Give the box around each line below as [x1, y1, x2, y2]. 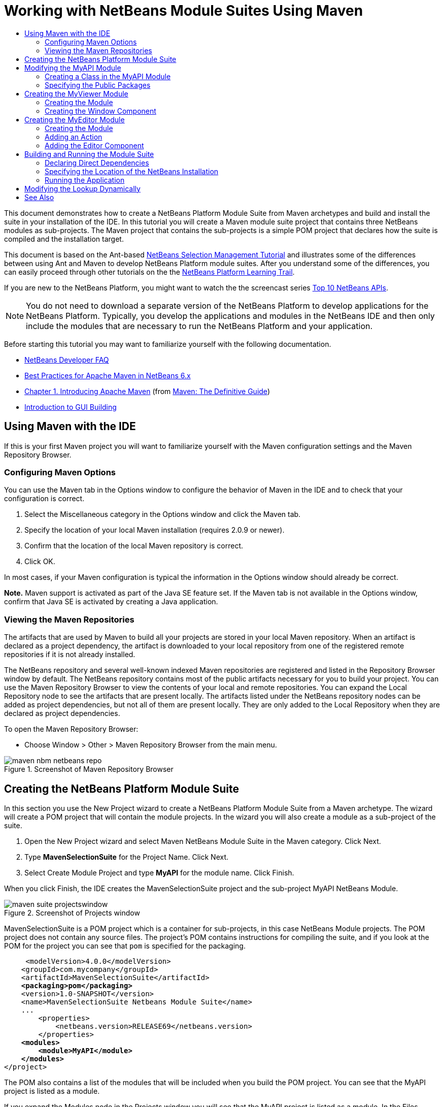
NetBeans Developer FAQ [24, 355, 109, 364]
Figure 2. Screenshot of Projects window [4, 908, 140, 917]
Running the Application [45, 175, 125, 184]
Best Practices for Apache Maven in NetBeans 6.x [24, 371, 191, 380]
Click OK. [24, 557, 55, 566]
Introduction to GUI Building [24, 402, 117, 411]
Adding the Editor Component [45, 141, 144, 150]
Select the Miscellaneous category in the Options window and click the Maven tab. [24, 510, 301, 519]
